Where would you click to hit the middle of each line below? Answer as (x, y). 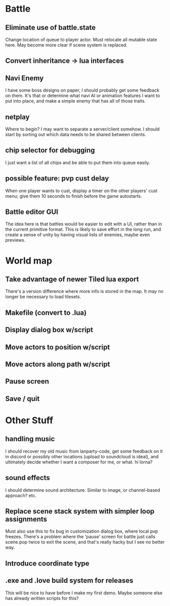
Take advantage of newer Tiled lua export (72, 279)
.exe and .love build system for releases (69, 580)
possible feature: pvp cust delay (57, 178)
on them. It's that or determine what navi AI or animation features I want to (83, 96)
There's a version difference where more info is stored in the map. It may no (84, 291)
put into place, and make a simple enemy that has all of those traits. (75, 101)
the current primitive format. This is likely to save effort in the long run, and (83, 229)
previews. (15, 240)
